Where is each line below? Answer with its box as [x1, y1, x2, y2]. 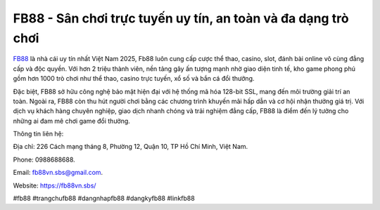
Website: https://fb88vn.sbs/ [13, 181, 96, 190]
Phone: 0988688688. [13, 155, 75, 164]
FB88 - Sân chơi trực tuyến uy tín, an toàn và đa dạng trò [13, 11, 349, 26]
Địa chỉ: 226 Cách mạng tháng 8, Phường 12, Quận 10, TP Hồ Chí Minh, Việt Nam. [13, 143, 248, 151]
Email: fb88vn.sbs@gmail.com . [13, 169, 103, 177]
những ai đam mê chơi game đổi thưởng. [13, 117, 130, 125]
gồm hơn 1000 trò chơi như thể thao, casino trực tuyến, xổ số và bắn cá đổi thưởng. [13, 74, 255, 83]
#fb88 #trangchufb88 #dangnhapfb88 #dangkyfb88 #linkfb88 [13, 194, 195, 203]
